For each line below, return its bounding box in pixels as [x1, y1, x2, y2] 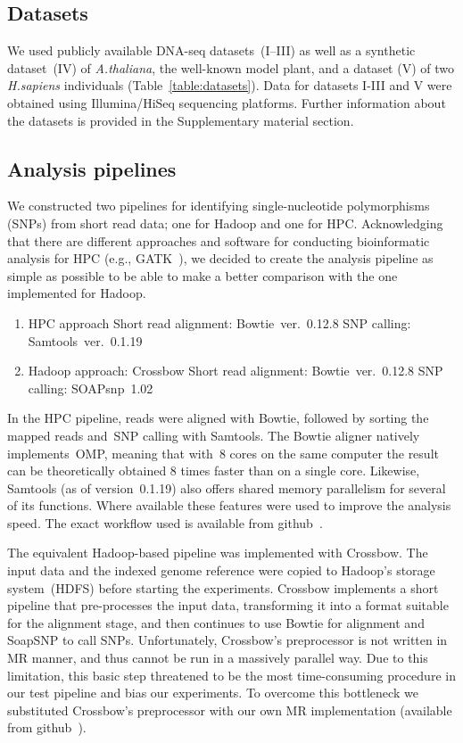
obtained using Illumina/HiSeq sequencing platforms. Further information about [7, 93, 446, 111]
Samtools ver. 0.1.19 [28, 331, 143, 350]
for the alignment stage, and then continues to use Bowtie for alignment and [7, 613, 425, 632]
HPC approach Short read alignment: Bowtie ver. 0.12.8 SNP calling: [28, 313, 411, 332]
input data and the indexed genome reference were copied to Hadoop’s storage [7, 561, 435, 580]
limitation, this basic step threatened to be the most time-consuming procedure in [7, 665, 456, 684]
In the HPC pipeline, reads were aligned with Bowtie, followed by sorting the [7, 409, 429, 427]
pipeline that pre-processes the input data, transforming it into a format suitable [7, 596, 449, 615]
